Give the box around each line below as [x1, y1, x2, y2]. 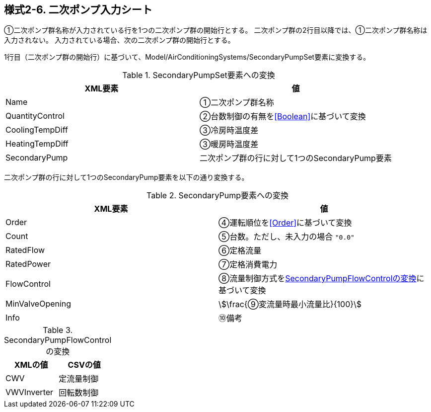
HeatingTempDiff [5, 139, 69, 149]
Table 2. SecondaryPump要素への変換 [146, 190, 288, 201]
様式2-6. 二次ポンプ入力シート [4, 3, 152, 16]
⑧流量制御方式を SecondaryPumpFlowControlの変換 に [218, 273, 425, 284]
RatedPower [5, 259, 51, 269]
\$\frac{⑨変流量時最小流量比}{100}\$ [218, 299, 362, 310]
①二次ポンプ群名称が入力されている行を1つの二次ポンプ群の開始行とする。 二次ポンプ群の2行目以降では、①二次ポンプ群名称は [4, 26, 428, 35]
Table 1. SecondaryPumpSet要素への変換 [122, 70, 275, 81]
